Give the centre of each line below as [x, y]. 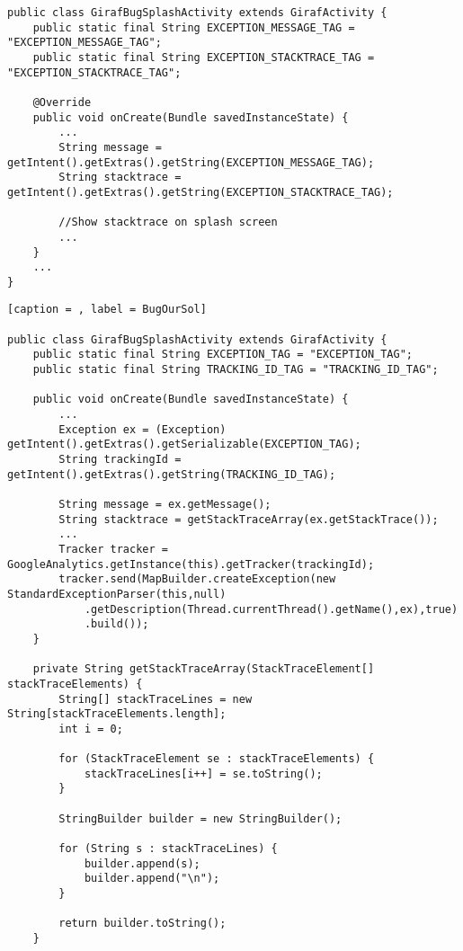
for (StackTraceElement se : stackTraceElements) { [217, 759]
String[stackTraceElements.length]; [117, 714]
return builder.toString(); [142, 924]
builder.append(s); [142, 863]
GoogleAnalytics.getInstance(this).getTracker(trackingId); [191, 564]
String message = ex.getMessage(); [165, 504]
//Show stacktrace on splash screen [168, 222]
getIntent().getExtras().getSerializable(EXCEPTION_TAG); [184, 444]
